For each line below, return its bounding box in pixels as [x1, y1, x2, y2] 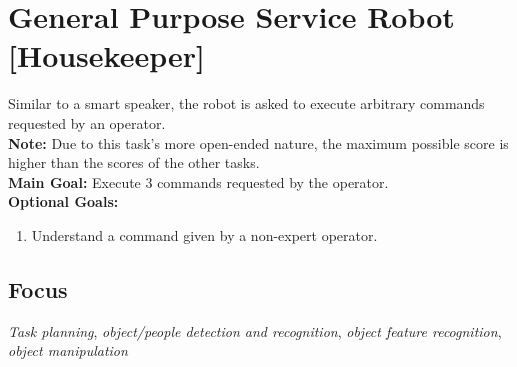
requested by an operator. [8, 112, 166, 133]
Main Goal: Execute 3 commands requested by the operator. [8, 171, 389, 192]
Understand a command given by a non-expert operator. [31, 224, 378, 245]
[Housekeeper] [8, 35, 205, 76]
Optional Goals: [8, 191, 119, 212]
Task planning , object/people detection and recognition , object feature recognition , [8, 320, 502, 341]
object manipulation [8, 340, 128, 361]
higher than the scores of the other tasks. [8, 152, 260, 173]
